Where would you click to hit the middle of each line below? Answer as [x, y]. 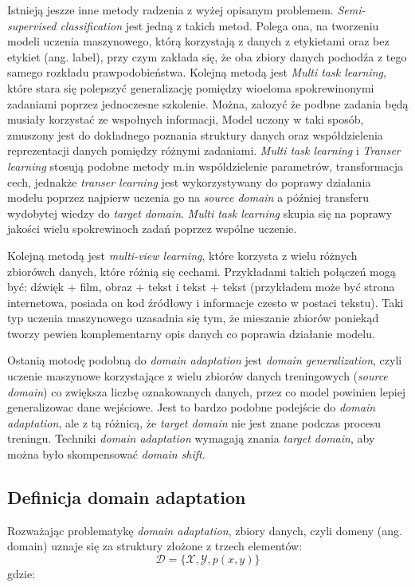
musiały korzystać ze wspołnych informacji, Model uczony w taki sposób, [186, 119]
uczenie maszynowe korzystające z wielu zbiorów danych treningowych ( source [198, 376]
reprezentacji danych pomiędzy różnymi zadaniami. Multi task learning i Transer [204, 150]
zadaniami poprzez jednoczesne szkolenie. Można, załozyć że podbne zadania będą [208, 103]
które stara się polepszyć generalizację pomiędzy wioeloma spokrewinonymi [191, 87]
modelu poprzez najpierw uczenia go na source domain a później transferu [188, 197]
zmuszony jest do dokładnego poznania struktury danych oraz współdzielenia [195, 134]
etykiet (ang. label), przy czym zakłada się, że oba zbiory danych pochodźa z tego [207, 56]
